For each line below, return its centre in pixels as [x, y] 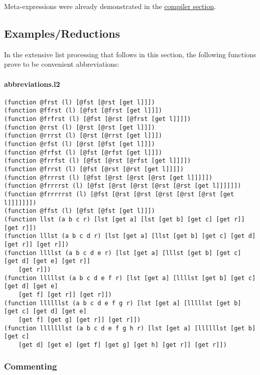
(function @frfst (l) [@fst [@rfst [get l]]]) [83, 152]
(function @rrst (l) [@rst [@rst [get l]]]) [80, 127]
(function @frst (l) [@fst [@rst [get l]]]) [80, 102]
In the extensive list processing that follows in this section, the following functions [130, 54]
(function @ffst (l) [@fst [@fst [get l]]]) [80, 211]
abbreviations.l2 [32, 84]
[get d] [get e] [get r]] [47, 261]
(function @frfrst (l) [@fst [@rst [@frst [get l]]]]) [98, 119]
